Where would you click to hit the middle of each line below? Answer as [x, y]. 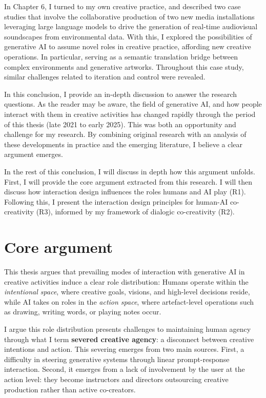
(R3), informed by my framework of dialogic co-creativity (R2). [135, 212]
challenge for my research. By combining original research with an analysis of [125, 134]
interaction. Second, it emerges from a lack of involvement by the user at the [125, 369]
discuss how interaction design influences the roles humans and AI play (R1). [125, 192]
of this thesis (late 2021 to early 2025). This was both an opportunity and [120, 124]
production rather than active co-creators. [70, 389]
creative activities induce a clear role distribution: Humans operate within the [126, 281]
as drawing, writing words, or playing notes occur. [83, 312]
